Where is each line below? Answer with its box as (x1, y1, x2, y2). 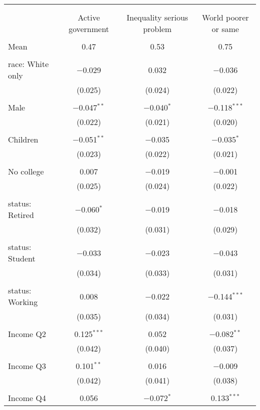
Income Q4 (8, 392, 46, 403)
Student (8, 252, 35, 264)
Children (8, 133, 38, 145)
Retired (8, 209, 34, 220)
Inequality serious (126, 11, 188, 23)
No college (8, 165, 44, 177)
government (68, 23, 109, 34)
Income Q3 (8, 360, 46, 371)
